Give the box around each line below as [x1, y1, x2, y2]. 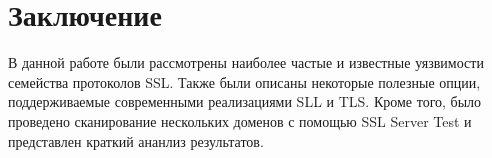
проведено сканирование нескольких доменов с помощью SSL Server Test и [8, 110, 472, 131]
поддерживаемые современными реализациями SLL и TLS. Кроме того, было [8, 91, 482, 112]
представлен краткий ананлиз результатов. [8, 130, 264, 151]
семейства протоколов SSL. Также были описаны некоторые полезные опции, [8, 71, 481, 92]
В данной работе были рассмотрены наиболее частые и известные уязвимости [8, 52, 484, 73]
